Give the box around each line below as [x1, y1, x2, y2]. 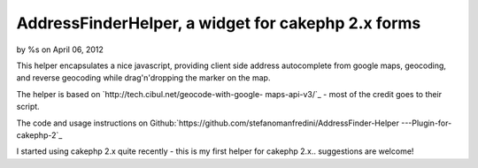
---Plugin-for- [401, 118, 452, 128]
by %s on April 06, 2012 [16, 44, 104, 55]
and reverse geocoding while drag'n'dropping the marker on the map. [16, 73, 271, 83]
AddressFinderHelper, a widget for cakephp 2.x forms [16, 13, 421, 33]
